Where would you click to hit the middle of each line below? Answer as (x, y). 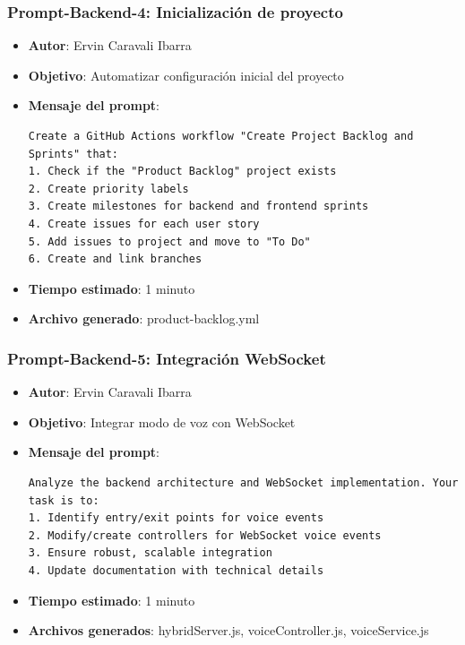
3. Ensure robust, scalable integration (150, 553)
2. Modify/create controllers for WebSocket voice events (205, 535)
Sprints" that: (73, 154)
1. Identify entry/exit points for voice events (176, 518)
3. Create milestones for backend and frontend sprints (198, 206)
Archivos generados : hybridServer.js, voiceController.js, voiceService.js (228, 630)
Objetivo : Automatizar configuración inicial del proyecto (186, 75)
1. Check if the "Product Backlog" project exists (182, 172)
